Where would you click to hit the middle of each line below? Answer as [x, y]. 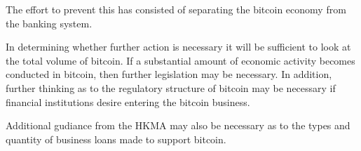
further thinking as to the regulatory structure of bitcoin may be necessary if [171, 87]
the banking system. [49, 23]
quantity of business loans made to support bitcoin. [116, 139]
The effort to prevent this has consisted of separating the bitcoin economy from [176, 9]
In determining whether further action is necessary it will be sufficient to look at [178, 47]
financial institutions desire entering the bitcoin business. [128, 101]
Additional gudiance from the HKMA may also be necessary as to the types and [178, 125]
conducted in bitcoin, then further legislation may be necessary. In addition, [169, 74]
